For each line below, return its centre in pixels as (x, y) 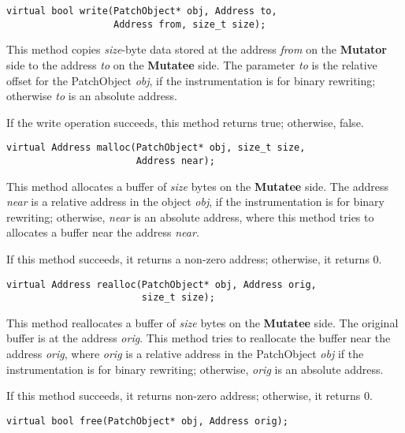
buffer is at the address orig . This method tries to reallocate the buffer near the (199, 338)
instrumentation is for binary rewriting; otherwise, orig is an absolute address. (195, 369)
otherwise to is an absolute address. (92, 96)
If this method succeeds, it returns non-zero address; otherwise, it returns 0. (189, 396)
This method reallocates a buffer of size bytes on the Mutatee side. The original (202, 322)
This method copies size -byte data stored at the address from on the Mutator (197, 49)
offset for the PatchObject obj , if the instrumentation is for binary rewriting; (191, 80)
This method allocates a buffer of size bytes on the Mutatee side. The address (197, 186)
